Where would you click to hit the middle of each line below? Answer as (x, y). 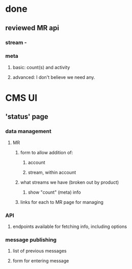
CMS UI (21, 98)
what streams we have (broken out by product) (70, 182)
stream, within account (52, 172)
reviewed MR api (32, 28)
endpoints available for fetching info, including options (70, 226)
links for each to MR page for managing (62, 202)
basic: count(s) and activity (41, 67)
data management (29, 131)
